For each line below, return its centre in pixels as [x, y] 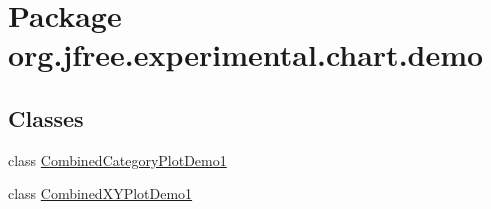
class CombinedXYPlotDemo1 [100, 193]
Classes [46, 117]
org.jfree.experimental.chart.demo [246, 54]
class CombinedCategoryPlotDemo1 [117, 159]
